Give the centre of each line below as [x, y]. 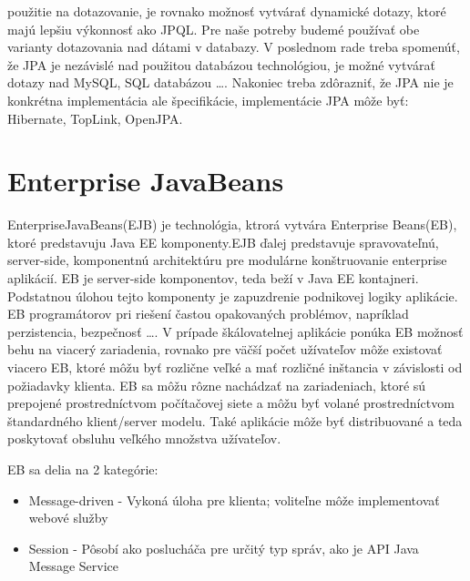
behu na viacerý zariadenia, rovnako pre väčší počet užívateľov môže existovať [225, 349]
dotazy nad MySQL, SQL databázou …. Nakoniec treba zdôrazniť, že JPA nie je [230, 82]
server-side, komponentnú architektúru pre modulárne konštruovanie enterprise [227, 260]
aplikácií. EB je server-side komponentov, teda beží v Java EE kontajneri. [213, 278]
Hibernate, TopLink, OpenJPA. [95, 118]
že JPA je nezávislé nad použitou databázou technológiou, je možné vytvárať [221, 64]
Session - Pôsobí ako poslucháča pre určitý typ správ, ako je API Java [224, 548]
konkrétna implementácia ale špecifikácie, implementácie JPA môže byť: [208, 100]
